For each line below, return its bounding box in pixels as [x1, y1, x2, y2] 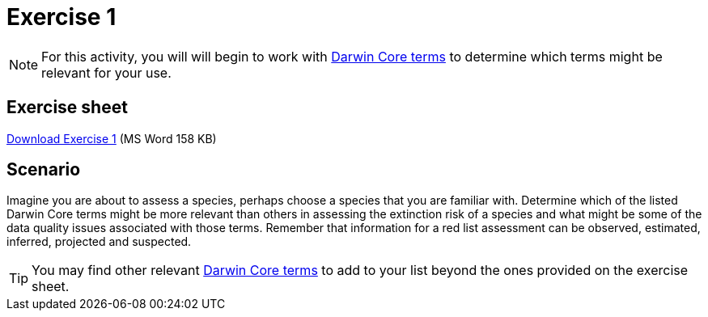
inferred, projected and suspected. [6, 235, 192, 249]
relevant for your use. [41, 64, 172, 81]
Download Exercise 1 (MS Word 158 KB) [6, 131, 217, 146]
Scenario [6, 159, 81, 180]
